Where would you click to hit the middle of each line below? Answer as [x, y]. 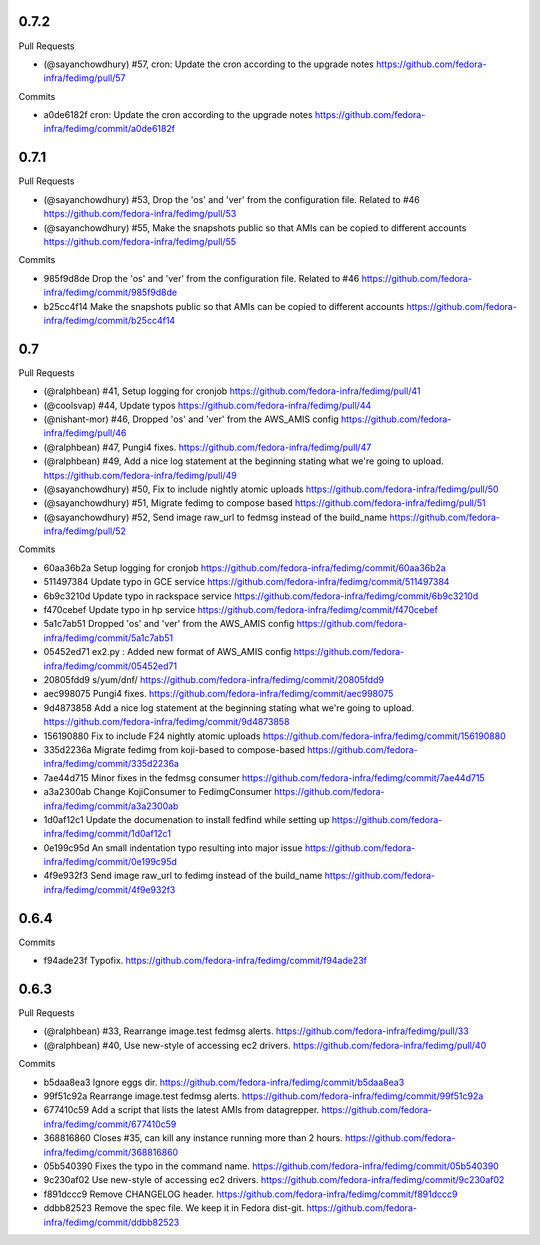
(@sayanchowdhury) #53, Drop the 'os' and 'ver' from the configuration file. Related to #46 [231, 199]
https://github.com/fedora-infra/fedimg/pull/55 [140, 241]
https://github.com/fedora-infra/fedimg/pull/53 [140, 214]
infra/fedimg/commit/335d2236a [111, 764]
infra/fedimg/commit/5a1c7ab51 [108, 637]
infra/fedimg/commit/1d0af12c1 [107, 834]
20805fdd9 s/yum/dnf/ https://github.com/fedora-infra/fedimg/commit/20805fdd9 [214, 679]
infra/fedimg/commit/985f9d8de [110, 292]
